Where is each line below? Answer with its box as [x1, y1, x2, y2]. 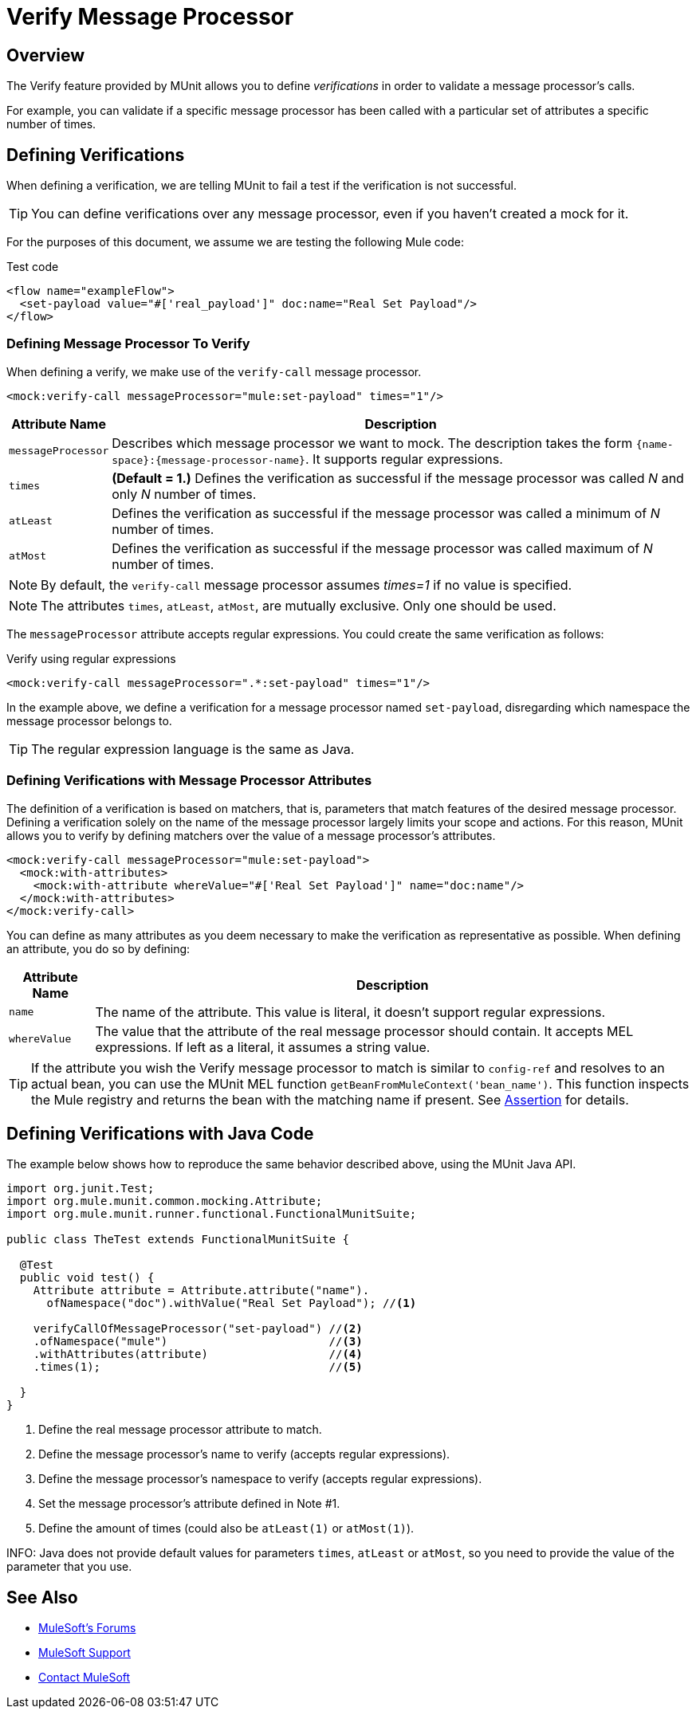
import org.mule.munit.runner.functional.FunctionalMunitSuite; [6, 1207, 417, 1221]
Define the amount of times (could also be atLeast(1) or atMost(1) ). [38, 1521, 415, 1536]
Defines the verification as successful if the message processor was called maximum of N [112, 540, 653, 556]
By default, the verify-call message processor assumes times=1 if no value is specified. [41, 576, 572, 593]
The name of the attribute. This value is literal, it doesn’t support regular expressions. [95, 1003, 606, 1020]
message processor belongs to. [6, 713, 172, 728]
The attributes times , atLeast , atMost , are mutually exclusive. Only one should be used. [41, 597, 556, 614]
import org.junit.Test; [6, 1182, 155, 1195]
